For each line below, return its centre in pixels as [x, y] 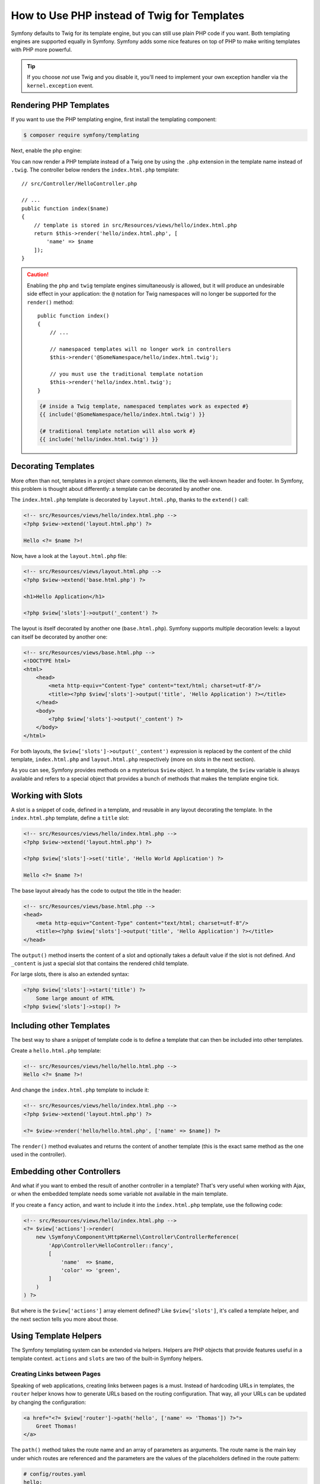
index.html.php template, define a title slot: [70, 818]
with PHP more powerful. [41, 50]
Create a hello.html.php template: [56, 1051]
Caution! [38, 275]
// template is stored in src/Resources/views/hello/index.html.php [135, 225]
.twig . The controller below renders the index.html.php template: [95, 170]
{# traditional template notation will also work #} [118, 431]
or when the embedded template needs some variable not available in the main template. [119, 1194]
